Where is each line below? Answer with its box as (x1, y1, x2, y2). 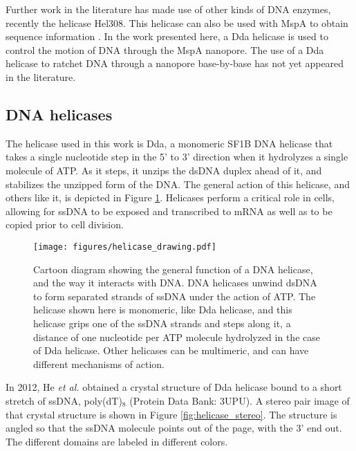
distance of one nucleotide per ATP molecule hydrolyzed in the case (33, 329, 320, 344)
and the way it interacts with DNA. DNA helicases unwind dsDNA (33, 275, 317, 290)
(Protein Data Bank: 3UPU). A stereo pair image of (129, 393, 350, 407)
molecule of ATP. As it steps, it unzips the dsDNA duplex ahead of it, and (6, 163, 322, 177)
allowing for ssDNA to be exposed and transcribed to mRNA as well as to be (6, 203, 332, 218)
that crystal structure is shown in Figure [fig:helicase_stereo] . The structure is (6, 407, 337, 421)
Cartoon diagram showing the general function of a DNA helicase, (33, 261, 313, 276)
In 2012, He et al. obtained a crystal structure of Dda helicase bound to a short (6, 380, 342, 394)
